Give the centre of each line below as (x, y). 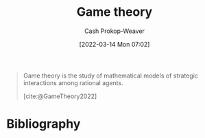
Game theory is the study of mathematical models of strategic (110, 76)
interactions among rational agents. (73, 82)
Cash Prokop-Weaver (114, 31)
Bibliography (44, 124)
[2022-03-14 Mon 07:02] (114, 44)
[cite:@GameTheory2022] (60, 96)
